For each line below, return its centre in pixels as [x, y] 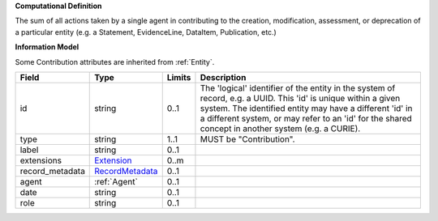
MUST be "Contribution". [247, 139]
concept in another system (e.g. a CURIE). [280, 128]
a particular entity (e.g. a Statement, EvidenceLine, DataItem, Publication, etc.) [146, 32]
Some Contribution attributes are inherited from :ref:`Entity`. [115, 62]
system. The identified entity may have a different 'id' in [306, 108]
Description [223, 77]
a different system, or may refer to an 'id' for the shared [306, 118]
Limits [179, 77]
